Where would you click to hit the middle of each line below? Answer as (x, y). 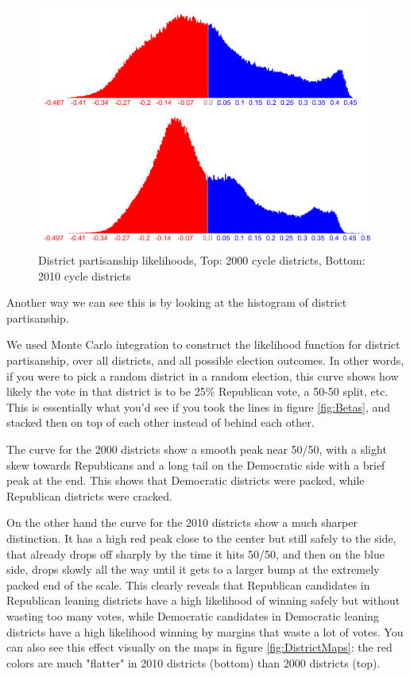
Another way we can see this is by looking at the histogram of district (177, 302)
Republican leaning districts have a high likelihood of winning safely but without (203, 600)
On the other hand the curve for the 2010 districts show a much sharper (182, 522)
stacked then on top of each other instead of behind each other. (161, 422)
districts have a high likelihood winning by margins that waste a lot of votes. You (205, 631)
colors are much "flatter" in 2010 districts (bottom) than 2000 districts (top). (193, 662)
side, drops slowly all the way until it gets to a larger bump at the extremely (193, 569)
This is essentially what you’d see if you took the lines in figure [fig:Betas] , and (198, 406)
